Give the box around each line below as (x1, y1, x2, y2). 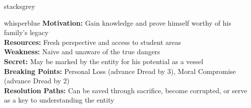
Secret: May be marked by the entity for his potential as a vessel (4, 56, 203, 66)
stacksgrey (4, 1, 35, 11)
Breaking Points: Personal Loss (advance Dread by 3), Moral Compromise (4, 66, 236, 76)
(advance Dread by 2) (4, 75, 70, 86)
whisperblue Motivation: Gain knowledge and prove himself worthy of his (4, 17, 231, 28)
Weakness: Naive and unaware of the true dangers (4, 46, 160, 57)
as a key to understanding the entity (4, 95, 114, 105)
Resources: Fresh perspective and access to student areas (4, 36, 181, 47)
